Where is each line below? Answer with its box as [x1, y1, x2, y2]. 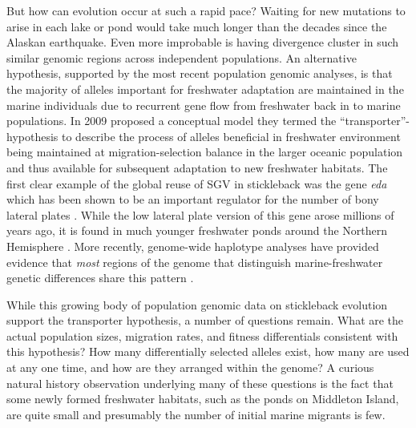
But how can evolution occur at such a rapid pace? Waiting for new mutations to [6, 2, 406, 18]
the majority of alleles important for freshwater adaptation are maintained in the [6, 80, 404, 97]
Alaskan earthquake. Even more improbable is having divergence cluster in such [6, 34, 399, 50]
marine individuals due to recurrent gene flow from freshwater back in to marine [6, 96, 401, 113]
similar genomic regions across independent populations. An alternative [6, 49, 357, 66]
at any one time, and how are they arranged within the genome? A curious [6, 359, 374, 376]
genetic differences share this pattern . [6, 269, 194, 286]
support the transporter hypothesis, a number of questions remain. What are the [6, 312, 404, 329]
